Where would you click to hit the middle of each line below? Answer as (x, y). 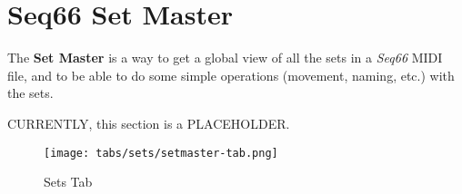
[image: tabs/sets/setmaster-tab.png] (161, 153)
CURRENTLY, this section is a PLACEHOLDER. (149, 123)
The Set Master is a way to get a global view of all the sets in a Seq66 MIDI (225, 58)
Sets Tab (68, 182)
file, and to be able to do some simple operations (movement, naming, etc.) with (231, 75)
